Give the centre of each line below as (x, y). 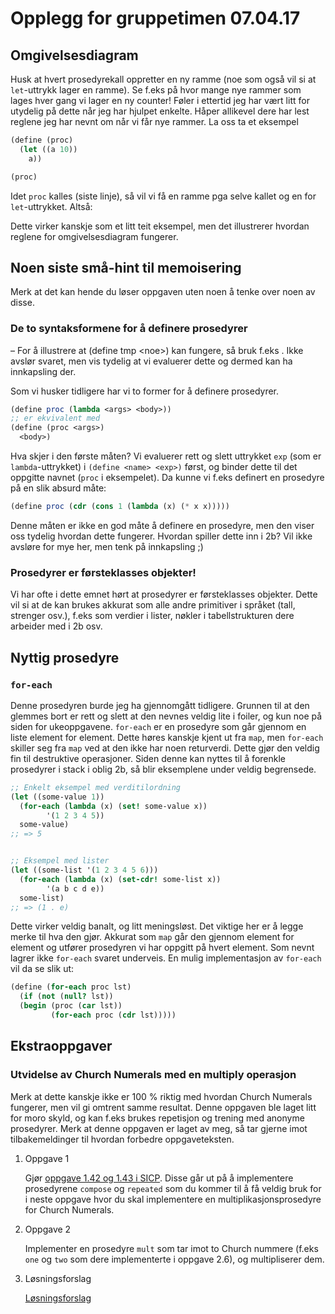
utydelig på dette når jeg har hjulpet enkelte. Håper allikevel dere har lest (160, 111)
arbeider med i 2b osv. (56, 626)
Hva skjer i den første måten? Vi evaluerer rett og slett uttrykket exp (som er (166, 456)
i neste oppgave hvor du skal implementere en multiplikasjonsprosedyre (173, 1199)
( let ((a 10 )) (48, 149)
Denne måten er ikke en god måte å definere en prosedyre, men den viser (162, 525)
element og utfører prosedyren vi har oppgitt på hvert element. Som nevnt (162, 948)
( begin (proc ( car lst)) (71, 1006)
